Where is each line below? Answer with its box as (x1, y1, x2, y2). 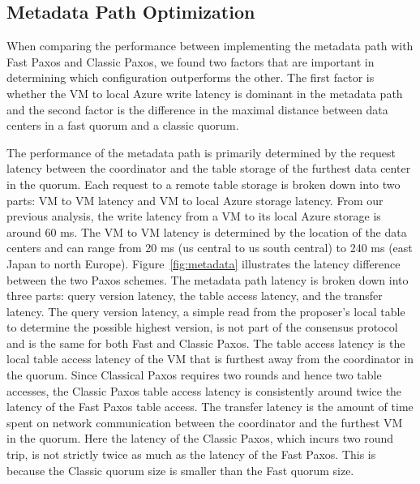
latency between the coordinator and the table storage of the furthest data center (6, 160, 411, 177)
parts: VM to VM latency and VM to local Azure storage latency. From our (6, 191, 384, 208)
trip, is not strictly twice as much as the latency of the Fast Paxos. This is (6, 446, 376, 463)
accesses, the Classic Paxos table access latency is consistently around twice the (6, 382, 402, 399)
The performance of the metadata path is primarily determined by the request (6, 143, 396, 161)
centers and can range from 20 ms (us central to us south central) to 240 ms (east (6, 239, 413, 256)
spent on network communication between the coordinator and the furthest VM (6, 413, 403, 430)
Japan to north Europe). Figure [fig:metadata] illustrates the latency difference (6, 255, 401, 272)
